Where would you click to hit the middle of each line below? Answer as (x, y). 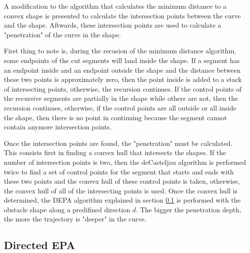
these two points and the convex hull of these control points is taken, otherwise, (122, 181)
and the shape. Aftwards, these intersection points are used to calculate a (113, 25)
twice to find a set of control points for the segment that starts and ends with (119, 171)
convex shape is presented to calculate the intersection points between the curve (122, 15)
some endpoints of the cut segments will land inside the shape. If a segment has (122, 60)
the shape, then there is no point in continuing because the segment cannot (116, 117)
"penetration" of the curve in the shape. (63, 34)
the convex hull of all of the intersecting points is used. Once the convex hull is (121, 190)
